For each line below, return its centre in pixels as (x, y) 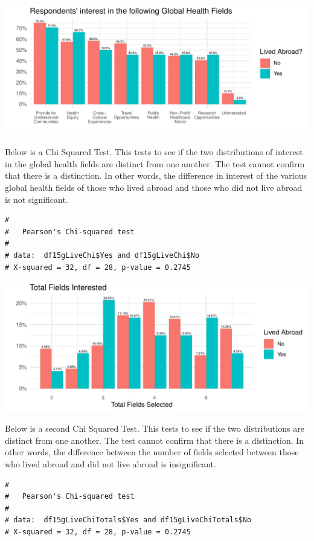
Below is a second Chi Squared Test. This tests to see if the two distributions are (155, 428)
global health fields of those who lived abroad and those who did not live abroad (154, 187)
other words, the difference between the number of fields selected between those (152, 452)
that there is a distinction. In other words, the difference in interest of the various (156, 175)
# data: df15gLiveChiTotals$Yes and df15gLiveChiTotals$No (128, 520)
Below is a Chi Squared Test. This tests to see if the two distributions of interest (154, 152)
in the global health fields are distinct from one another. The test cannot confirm (155, 163)
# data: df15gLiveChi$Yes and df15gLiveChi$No (102, 255)
